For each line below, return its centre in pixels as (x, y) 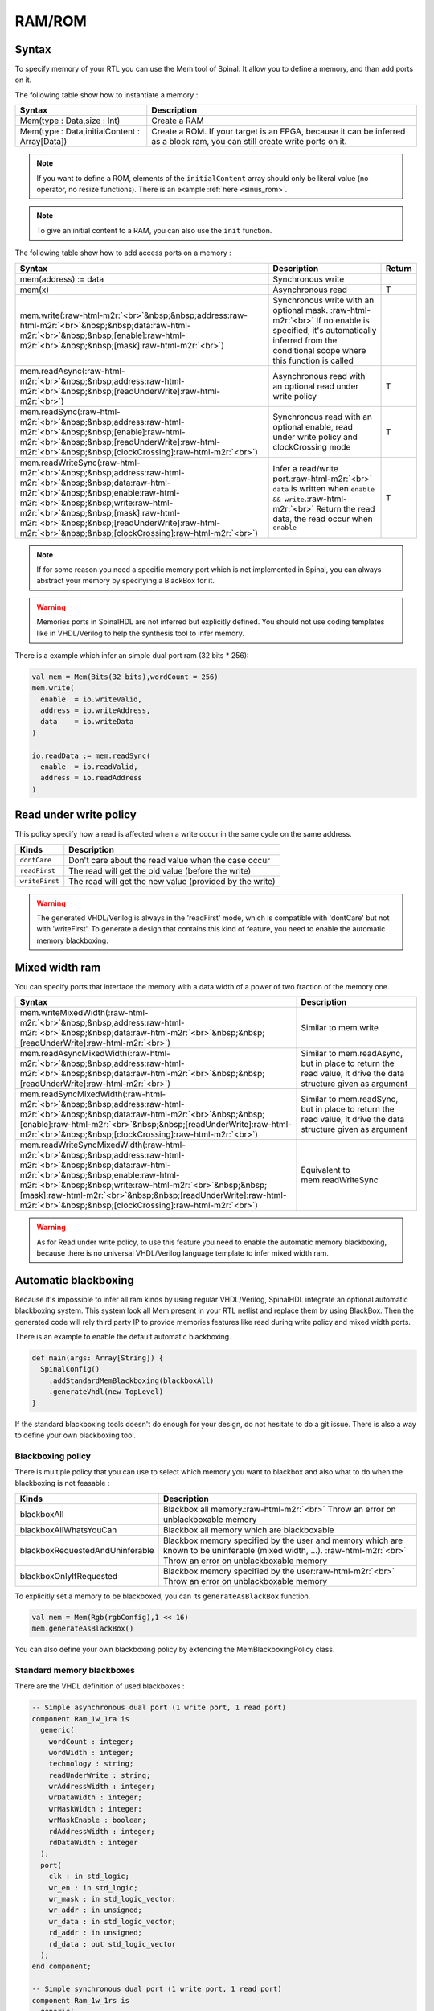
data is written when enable (324, 489)
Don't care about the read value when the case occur (170, 860)
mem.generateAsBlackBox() (83, 1629)
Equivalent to (325, 1170)
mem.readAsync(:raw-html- (72, 371)
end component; (61, 1966)
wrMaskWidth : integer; (95, 1809)
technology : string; (91, 1764)
